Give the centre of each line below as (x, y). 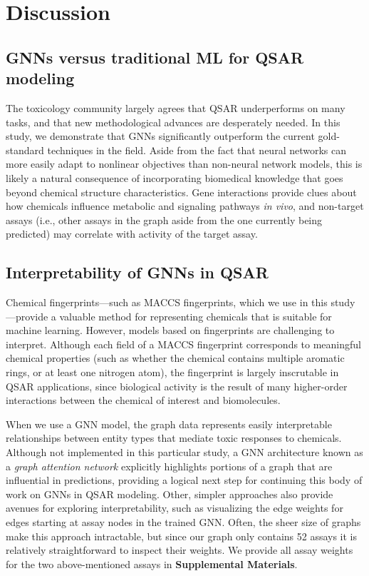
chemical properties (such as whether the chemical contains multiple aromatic (175, 358)
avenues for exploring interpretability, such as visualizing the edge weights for (175, 508)
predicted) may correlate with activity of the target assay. (132, 234)
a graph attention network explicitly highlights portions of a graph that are (169, 466)
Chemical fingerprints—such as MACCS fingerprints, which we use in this (167, 302)
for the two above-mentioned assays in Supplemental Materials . (152, 564)
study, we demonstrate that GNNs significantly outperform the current (160, 136)
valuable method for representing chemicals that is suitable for (196, 316)
